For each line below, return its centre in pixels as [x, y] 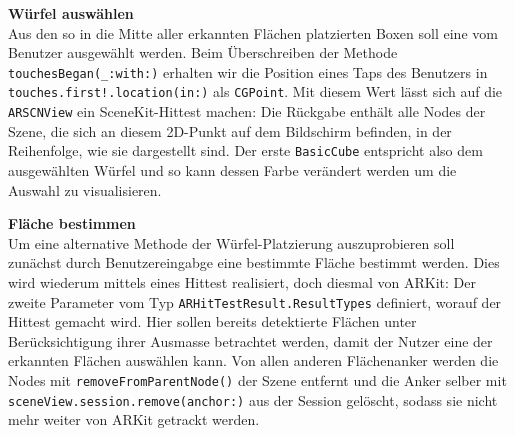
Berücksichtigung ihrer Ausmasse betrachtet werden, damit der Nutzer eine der [250, 340]
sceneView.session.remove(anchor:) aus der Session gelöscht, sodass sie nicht [253, 399]
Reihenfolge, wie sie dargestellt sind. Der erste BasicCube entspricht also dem [245, 150]
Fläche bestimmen [72, 223]
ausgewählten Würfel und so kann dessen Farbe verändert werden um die [232, 170]
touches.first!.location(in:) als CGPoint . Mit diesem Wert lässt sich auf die [255, 91]
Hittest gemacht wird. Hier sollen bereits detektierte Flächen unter [212, 321]
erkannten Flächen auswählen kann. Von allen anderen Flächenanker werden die [253, 360]
